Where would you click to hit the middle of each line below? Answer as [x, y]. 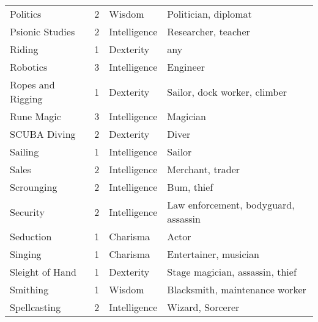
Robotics [29, 67]
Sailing [24, 152]
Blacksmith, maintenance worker [237, 289]
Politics [26, 14]
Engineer [186, 67]
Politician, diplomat [209, 14]
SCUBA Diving [43, 134]
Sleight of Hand [43, 272]
